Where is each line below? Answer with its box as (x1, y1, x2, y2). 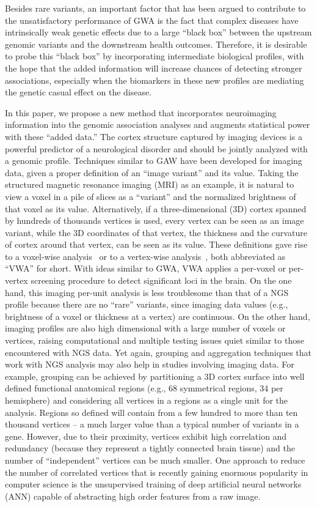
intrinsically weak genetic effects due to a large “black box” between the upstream (5, 26, 312, 39)
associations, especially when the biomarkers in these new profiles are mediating (5, 73, 304, 86)
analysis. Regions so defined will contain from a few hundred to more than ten (5, 405, 298, 418)
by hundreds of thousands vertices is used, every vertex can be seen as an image (5, 214, 304, 227)
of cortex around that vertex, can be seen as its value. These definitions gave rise (5, 238, 308, 251)
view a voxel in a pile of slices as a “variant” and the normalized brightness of (5, 190, 296, 202)
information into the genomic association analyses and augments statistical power (5, 118, 310, 131)
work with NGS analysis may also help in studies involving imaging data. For (5, 358, 294, 371)
